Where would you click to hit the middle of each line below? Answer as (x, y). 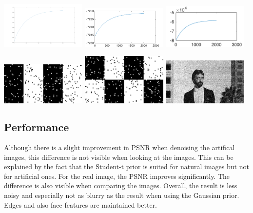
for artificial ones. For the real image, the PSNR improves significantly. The (117, 176)
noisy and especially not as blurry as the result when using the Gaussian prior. (122, 195)
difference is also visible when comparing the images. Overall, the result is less (121, 185)
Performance (37, 127)
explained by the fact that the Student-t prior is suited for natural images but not (126, 166)
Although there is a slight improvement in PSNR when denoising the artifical (119, 147)
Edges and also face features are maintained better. (80, 204)
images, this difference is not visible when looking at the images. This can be (119, 157)
